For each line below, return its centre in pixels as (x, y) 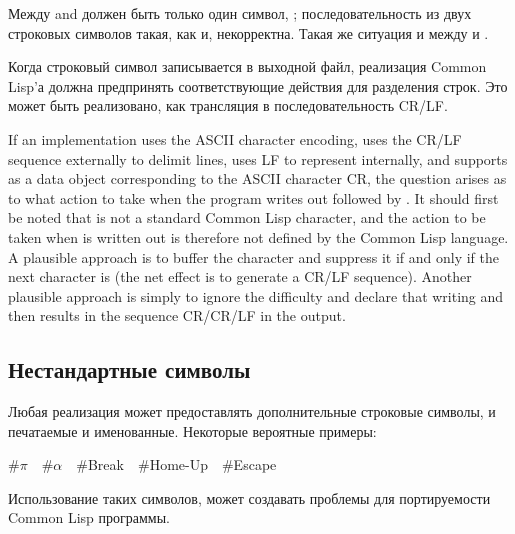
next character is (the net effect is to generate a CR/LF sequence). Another (240, 276)
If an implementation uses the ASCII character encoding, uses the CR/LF (235, 138)
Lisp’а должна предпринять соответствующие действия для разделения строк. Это (258, 85)
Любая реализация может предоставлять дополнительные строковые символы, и (252, 411)
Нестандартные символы (129, 369)
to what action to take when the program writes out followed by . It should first (253, 197)
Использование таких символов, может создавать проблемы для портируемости (249, 497)
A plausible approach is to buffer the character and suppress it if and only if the (253, 256)
